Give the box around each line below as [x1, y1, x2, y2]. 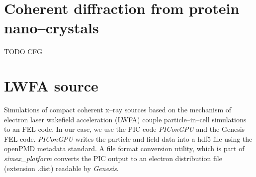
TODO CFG [4, 46, 43, 57]
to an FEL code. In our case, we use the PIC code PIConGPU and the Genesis [4, 124, 245, 134]
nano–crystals [4, 17, 99, 38]
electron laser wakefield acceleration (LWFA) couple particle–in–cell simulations [4, 114, 247, 124]
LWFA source [4, 76, 98, 96]
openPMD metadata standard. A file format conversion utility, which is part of [4, 143, 245, 154]
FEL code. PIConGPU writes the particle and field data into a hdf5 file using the [4, 133, 253, 144]
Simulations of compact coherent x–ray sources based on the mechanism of [4, 104, 232, 115]
